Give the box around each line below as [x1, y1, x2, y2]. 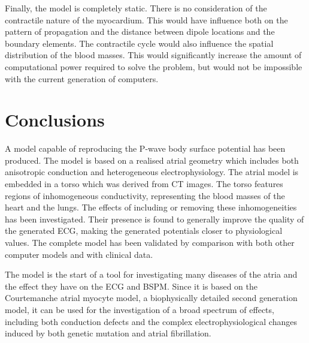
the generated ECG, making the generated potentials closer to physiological [5, 224, 283, 237]
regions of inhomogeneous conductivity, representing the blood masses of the [5, 189, 285, 201]
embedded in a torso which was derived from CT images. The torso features [5, 177, 283, 190]
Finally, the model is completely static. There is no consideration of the [5, 2, 267, 14]
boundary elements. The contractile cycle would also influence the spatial [5, 37, 274, 49]
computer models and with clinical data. [5, 248, 153, 260]
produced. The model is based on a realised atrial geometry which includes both [5, 154, 299, 166]
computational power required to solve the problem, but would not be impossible [5, 60, 302, 73]
